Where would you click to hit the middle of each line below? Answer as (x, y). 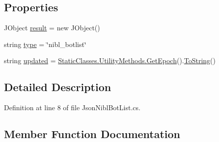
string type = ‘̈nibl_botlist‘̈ (45, 44)
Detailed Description (58, 87)
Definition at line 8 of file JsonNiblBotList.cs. (72, 107)
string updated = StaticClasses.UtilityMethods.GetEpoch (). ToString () (110, 60)
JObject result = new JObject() (52, 28)
